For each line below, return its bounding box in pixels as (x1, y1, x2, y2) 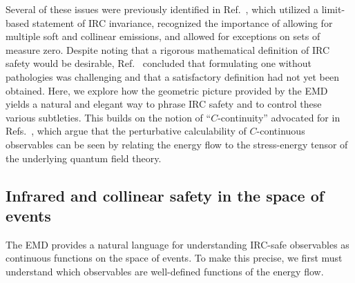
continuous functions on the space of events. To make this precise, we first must (6, 251, 343, 265)
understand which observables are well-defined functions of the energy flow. (6, 264, 324, 278)
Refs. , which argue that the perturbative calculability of (6, 124, 247, 138)
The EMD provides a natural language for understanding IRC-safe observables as (6, 237, 349, 251)
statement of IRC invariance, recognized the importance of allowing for (32, 15, 333, 30)
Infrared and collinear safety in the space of (6, 184, 325, 206)
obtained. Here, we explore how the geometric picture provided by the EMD (6, 83, 328, 97)
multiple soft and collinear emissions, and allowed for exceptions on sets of (6, 29, 320, 43)
